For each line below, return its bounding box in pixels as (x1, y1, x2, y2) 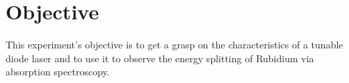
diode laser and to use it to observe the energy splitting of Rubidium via (6, 50, 314, 65)
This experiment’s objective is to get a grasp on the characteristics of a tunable (6, 37, 343, 52)
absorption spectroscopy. (6, 64, 110, 79)
